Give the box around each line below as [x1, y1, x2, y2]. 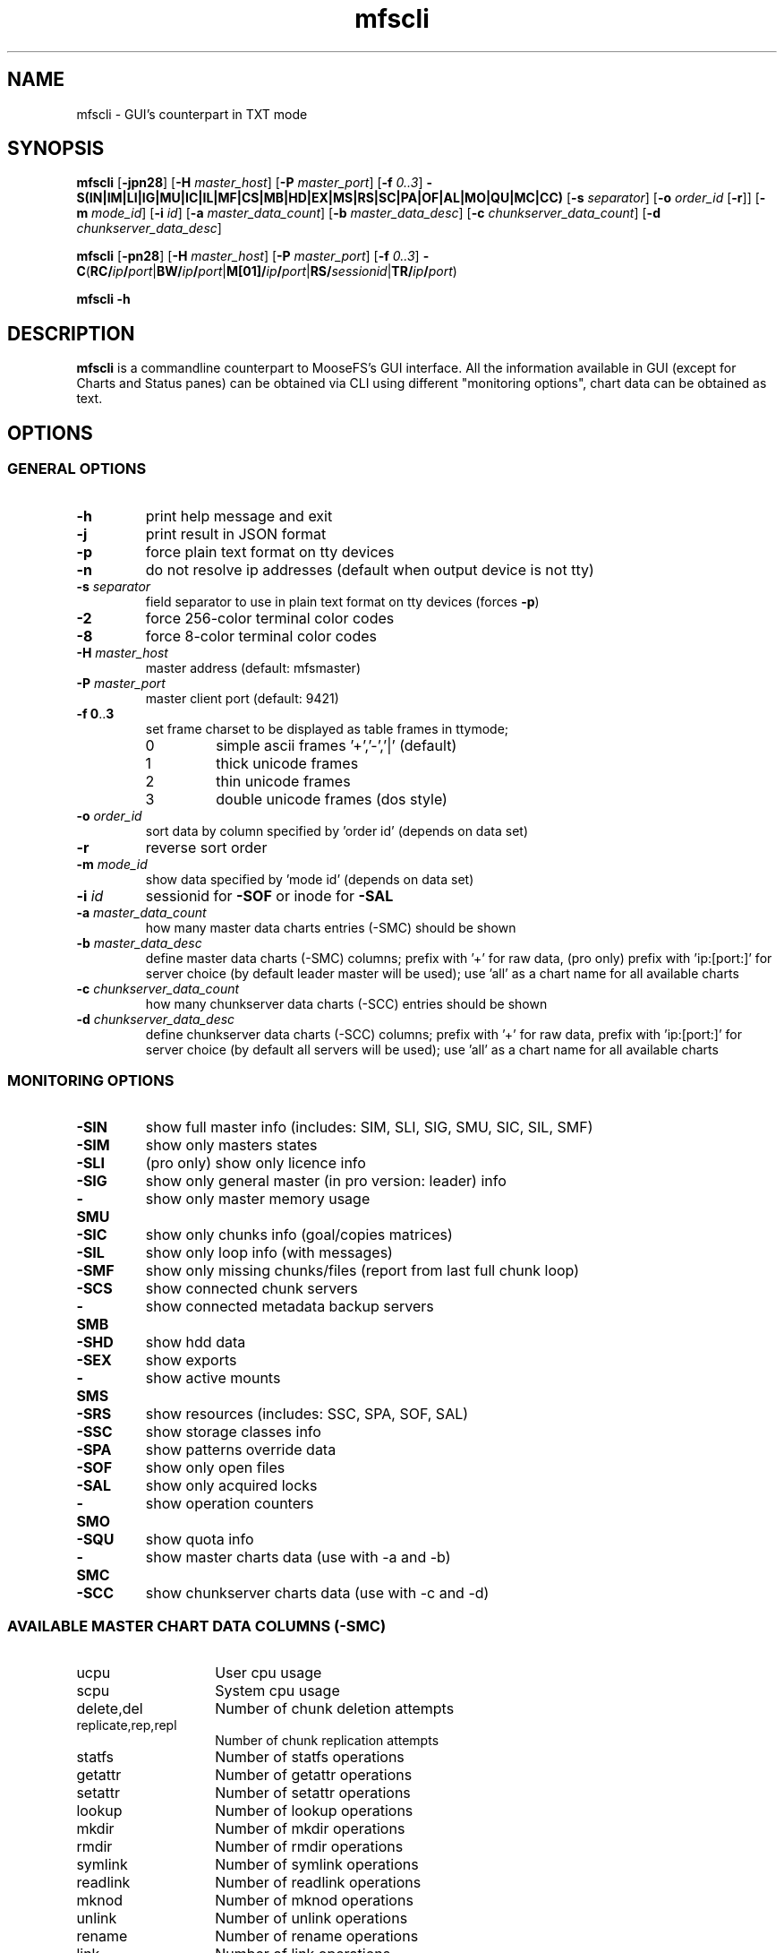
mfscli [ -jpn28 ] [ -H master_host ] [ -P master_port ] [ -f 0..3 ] [76, 175, 423, 191]
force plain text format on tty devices [145, 542, 395, 561]
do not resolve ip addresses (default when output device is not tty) [145, 560, 594, 579]
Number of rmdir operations [215, 1837, 404, 1855]
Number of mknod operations [215, 1891, 413, 1909]
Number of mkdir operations [215, 1820, 405, 1837]
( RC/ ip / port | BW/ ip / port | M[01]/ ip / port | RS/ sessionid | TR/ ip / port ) [85, 263, 457, 280]
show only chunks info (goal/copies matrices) [145, 1226, 453, 1244]
